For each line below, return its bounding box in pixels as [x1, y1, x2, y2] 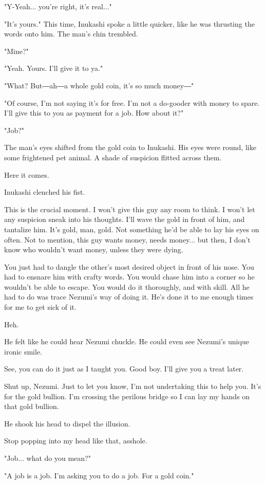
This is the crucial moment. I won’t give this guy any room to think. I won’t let [4, 203, 255, 214]
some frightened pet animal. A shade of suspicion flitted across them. [4, 152, 222, 162]
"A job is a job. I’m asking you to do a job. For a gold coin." [4, 470, 194, 480]
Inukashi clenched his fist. [4, 187, 85, 197]
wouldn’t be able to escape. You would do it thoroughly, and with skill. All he [4, 281, 250, 292]
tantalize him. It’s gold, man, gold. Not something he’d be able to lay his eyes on [4, 224, 259, 234]
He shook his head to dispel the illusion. [4, 418, 130, 429]
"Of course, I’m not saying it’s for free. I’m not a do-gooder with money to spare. [4, 97, 260, 108]
